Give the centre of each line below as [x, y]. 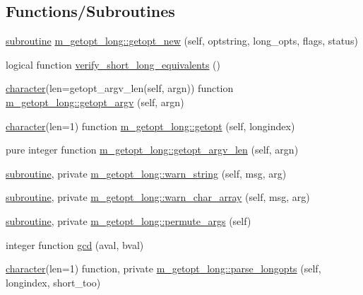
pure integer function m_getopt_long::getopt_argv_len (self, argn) [152, 150]
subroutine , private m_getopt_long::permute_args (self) [129, 220]
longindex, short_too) [53, 282]
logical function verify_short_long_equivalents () [113, 64]
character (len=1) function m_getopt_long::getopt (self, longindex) [150, 126]
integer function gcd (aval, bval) [75, 244]
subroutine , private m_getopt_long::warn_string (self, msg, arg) [146, 173]
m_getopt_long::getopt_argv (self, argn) [95, 102]
